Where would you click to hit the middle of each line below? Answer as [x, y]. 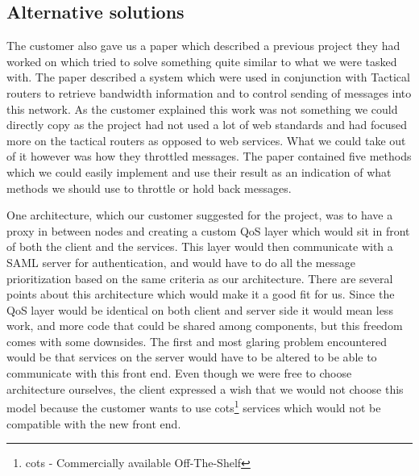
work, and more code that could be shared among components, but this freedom [205, 326]
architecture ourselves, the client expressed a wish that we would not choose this [205, 388]
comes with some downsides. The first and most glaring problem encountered [197, 341]
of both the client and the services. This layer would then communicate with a [200, 246]
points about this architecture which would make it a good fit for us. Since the [201, 294]
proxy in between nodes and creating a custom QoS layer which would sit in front [208, 230]
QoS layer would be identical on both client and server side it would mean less [200, 309]
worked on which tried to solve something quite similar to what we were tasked [202, 61]
